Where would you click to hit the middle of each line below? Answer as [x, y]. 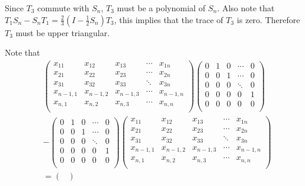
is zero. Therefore [269, 19]
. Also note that [246, 8]
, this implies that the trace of [168, 19]
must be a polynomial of [161, 8]
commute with [63, 8]
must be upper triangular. [63, 32]
